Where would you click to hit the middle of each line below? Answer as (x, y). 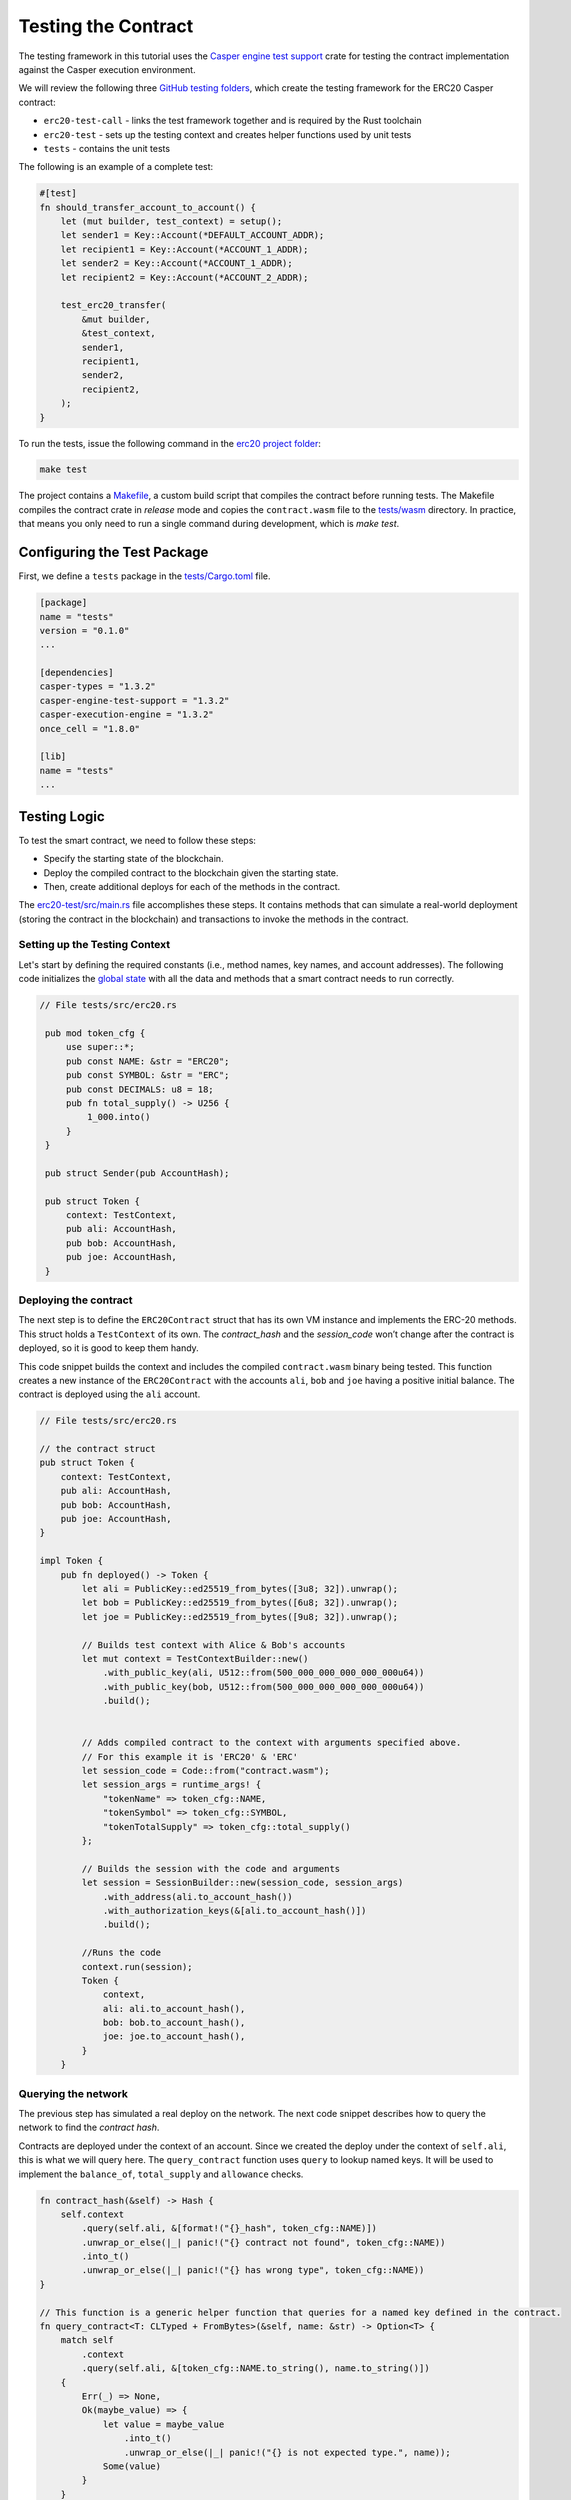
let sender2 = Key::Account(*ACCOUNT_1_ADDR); (177, 263)
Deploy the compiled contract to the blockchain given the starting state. (191, 872)
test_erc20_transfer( (113, 305)
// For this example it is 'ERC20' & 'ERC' (190, 1756)
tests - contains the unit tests (106, 148)
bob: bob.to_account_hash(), (174, 2023)
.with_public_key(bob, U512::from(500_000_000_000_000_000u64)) (263, 1686)
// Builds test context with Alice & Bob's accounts (213, 1644)
